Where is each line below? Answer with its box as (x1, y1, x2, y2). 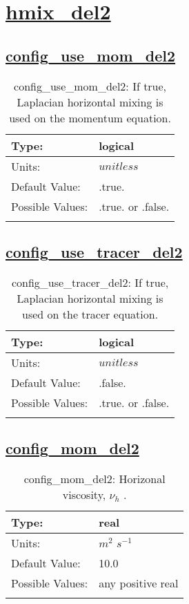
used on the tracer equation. (22, 305, 159, 322)
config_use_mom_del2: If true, (14, 77, 167, 94)
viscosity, (62, 486, 106, 502)
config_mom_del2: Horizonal (23, 470, 166, 487)
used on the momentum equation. (9, 109, 171, 126)
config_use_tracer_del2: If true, (11, 274, 169, 290)
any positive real (99, 574, 179, 591)
